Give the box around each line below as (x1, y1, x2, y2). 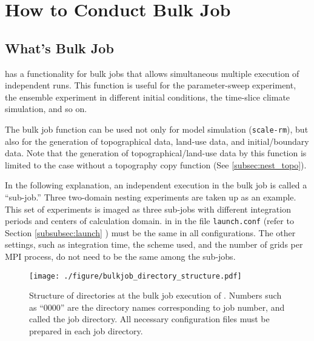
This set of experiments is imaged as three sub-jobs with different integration (5, 202, 291, 215)
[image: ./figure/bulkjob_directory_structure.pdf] (29, 271, 242, 280)
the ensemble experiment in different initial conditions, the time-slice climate (5, 90, 290, 103)
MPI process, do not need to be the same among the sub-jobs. (5, 250, 236, 263)
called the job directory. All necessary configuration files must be (29, 313, 270, 325)
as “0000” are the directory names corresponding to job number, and (29, 300, 285, 313)
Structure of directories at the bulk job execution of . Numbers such (29, 289, 282, 302)
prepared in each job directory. (29, 325, 143, 337)
